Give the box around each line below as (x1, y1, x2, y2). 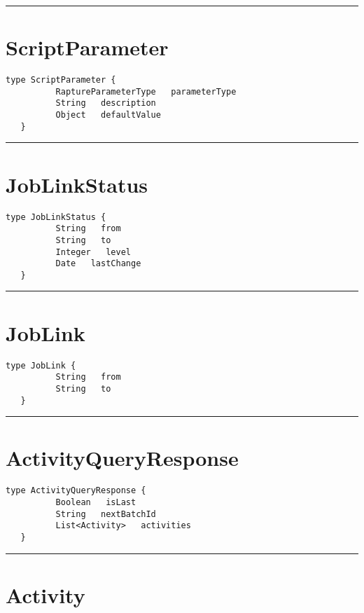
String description (55, 98, 156, 109)
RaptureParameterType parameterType (55, 86, 237, 97)
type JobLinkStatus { (6, 212, 106, 222)
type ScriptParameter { (6, 75, 116, 85)
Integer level (55, 247, 131, 257)
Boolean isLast (55, 497, 136, 507)
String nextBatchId (55, 509, 156, 519)
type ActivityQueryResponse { (6, 485, 146, 496)
